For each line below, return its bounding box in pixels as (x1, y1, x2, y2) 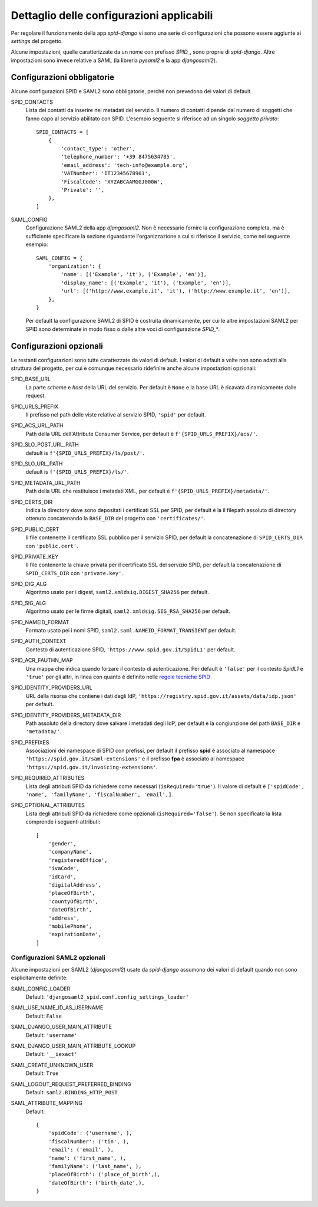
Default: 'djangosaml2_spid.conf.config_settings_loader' (25, 993, 190, 1000)
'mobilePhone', (48, 923, 92, 929)
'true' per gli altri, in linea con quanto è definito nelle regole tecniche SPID (25, 673, 210, 680)
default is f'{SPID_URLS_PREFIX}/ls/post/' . (25, 449, 144, 457)
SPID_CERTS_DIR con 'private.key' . (25, 569, 124, 576)
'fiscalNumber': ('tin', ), (48, 1138, 130, 1144)
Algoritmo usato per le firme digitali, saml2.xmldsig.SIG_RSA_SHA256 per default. (25, 608, 231, 615)
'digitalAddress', (48, 881, 102, 888)
